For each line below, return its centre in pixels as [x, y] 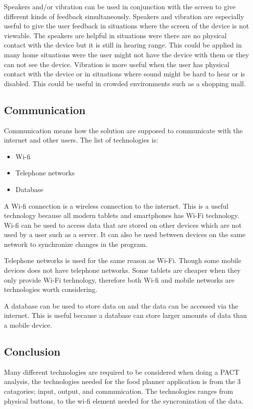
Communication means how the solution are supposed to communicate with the [123, 130]
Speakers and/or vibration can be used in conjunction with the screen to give [120, 6]
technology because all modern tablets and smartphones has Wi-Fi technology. [122, 215]
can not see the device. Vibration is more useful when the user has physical [117, 64]
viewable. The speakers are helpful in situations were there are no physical [115, 35]
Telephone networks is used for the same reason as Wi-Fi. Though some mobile [123, 260]
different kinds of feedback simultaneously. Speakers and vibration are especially [124, 16]
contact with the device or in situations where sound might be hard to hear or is [125, 74]
